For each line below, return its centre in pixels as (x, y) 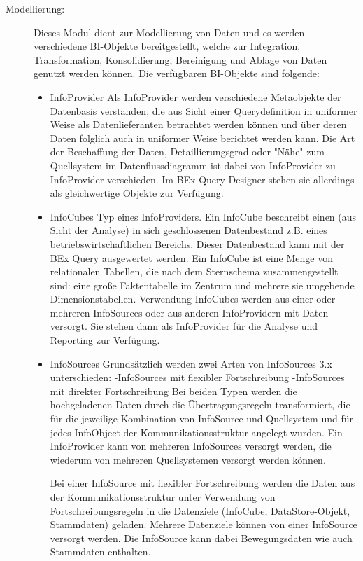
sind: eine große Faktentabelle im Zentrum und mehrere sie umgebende (202, 285)
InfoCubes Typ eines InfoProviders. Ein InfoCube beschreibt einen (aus (203, 216)
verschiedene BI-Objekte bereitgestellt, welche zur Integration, (167, 46)
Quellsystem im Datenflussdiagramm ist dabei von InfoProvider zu (193, 165)
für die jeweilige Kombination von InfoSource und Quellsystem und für (201, 418)
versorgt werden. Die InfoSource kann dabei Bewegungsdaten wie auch (201, 538)
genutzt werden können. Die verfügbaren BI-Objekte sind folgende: (177, 73)
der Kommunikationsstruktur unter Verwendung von (163, 497)
